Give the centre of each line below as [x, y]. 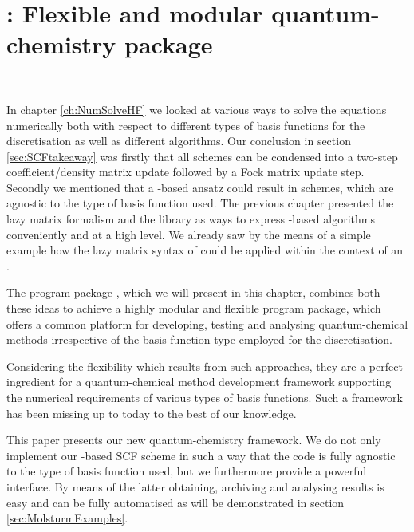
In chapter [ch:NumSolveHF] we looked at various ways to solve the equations [197, 109]
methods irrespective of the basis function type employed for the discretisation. [200, 339]
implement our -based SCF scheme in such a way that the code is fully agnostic [201, 455]
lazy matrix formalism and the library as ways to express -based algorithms [191, 219]
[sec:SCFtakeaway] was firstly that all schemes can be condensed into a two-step [202, 156]
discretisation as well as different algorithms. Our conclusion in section [179, 141]
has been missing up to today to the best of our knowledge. [152, 413]
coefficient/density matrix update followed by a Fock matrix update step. [185, 172]
